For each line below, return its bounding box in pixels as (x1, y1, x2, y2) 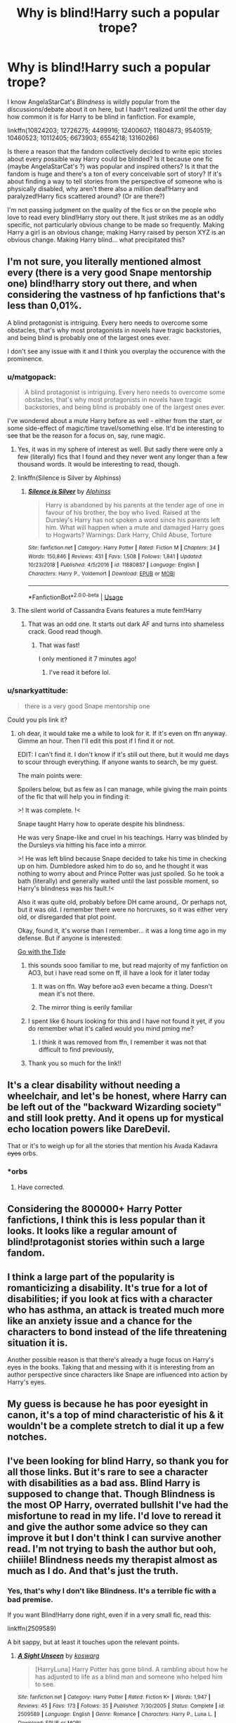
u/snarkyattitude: (7, 686, 69, 696)
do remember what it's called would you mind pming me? (27, 1024, 195, 1032)
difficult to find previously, (38, 1045, 114, 1053)
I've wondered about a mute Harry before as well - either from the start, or (7, 417, 223, 425)
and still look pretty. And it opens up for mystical (7, 1112, 224, 1124)
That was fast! (38, 641, 80, 649)
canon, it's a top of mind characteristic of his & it (7, 1409, 223, 1421)
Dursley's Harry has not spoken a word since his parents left (45, 516, 221, 524)
